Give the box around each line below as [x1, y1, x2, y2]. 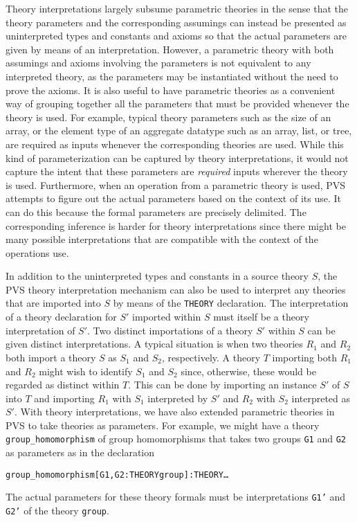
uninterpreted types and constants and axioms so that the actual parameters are [6, 28, 347, 43]
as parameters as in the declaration [6, 445, 154, 460]
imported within [132, 309, 201, 324]
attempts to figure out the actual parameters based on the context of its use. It [6, 191, 342, 206]
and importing [34, 390, 95, 405]
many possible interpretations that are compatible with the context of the [6, 232, 318, 246]
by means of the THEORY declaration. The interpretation [113, 296, 349, 310]
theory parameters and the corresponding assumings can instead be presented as [6, 15, 347, 29]
